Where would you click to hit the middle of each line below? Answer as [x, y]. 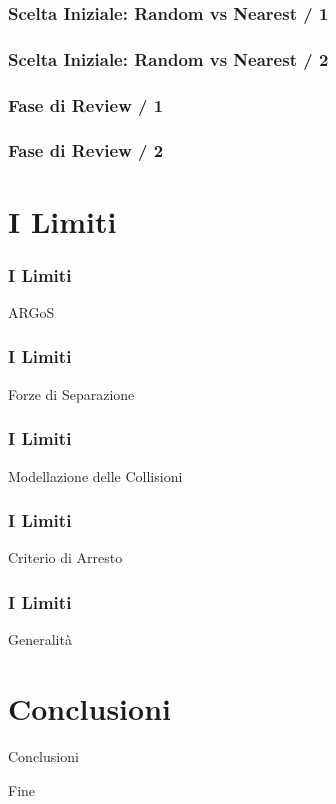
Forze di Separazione [71, 393]
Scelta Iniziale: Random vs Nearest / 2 [168, 58]
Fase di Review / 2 [86, 150]
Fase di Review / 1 [86, 104]
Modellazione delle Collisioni [95, 475]
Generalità [40, 639]
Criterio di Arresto [65, 557]
